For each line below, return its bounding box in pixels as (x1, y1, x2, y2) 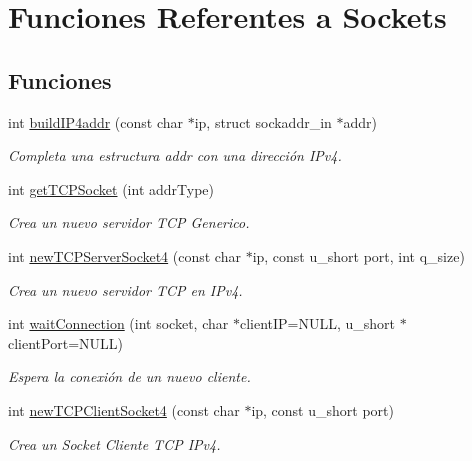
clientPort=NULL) (8, 332, 123, 353)
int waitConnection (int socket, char (8, 313, 229, 334)
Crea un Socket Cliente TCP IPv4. (8, 433, 221, 454)
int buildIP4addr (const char (8, 111, 184, 132)
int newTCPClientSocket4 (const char (8, 399, 240, 420)
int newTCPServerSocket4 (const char (8, 245, 241, 266)
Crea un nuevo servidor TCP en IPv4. (8, 279, 243, 300)
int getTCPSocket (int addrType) (8, 178, 214, 199)
